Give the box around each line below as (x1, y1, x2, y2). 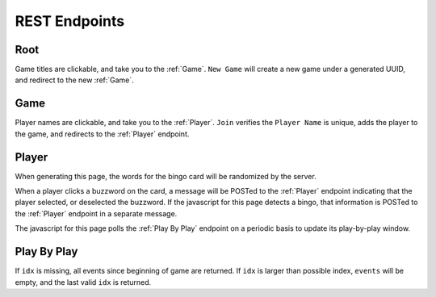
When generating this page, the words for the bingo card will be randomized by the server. (15, 171, 317, 181)
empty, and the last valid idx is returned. (15, 277, 152, 287)
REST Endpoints (15, 12, 125, 30)
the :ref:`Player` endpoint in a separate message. (15, 208, 178, 218)
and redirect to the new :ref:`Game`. (15, 75, 135, 85)
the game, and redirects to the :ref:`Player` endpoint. (15, 129, 190, 139)
